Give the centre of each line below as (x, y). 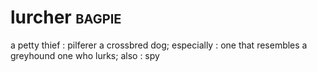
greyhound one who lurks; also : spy (85, 55)
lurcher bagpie (66, 17)
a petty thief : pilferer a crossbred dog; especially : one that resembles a (159, 45)
